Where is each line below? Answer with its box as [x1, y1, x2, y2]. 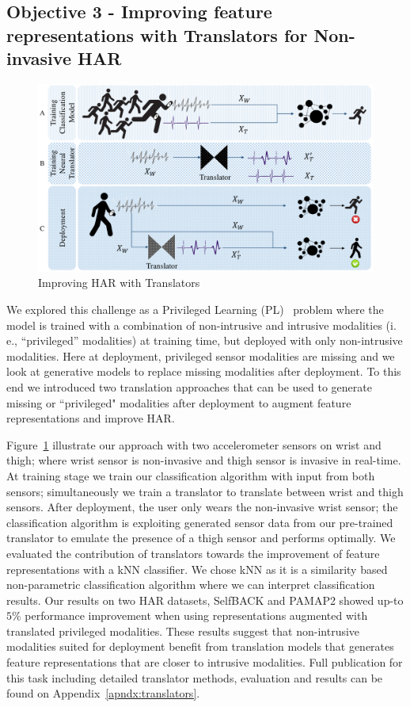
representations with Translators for [6, 22, 308, 47]
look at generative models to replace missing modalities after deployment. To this [6, 363, 401, 380]
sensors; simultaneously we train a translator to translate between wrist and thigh [6, 483, 404, 499]
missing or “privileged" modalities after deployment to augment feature [6, 394, 351, 411]
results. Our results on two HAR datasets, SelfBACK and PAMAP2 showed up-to [6, 591, 404, 608]
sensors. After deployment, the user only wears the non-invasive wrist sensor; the [6, 499, 398, 515]
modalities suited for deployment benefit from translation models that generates [6, 638, 394, 655]
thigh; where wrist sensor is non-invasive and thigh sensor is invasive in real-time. [6, 452, 401, 468]
